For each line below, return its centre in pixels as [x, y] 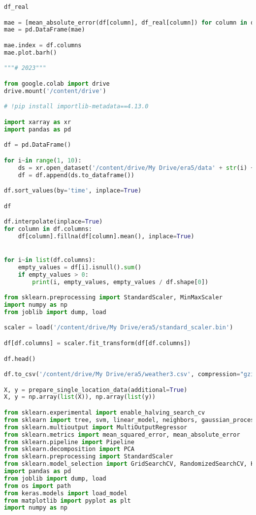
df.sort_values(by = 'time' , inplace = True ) [73, 191]
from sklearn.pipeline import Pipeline [69, 442]
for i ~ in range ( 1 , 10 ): [43, 160]
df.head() [20, 359]
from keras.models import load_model [66, 493]
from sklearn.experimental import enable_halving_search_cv [105, 413]
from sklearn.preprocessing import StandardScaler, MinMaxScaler [113, 298]
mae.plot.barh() [31, 52]
